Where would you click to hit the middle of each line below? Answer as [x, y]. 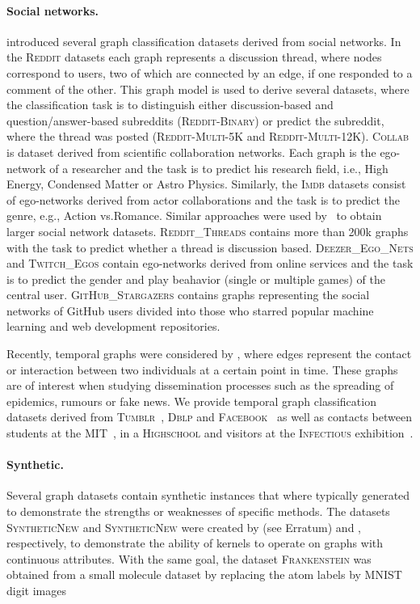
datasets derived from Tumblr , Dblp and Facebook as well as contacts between [209, 417]
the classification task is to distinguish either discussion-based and [170, 105]
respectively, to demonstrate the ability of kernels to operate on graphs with [195, 543]
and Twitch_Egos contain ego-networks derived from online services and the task [210, 263]
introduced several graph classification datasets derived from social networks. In [204, 41]
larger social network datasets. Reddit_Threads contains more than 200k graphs [208, 231]
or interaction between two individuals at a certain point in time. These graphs [202, 369]
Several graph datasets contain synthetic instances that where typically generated [208, 495]
